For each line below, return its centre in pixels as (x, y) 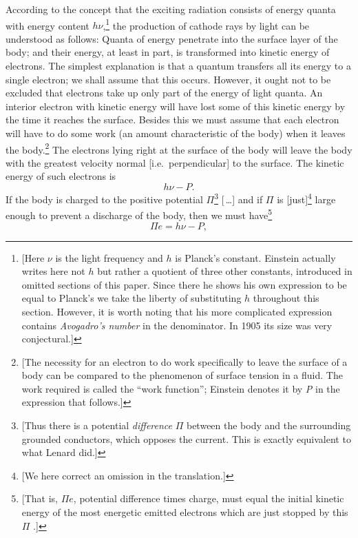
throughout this (286, 298)
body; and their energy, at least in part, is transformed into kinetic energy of (168, 52)
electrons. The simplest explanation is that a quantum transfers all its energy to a (178, 66)
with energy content (48, 25)
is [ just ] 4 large (306, 198)
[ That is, (40, 498)
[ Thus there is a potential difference (97, 425)
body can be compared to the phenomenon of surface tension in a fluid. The (182, 375)
